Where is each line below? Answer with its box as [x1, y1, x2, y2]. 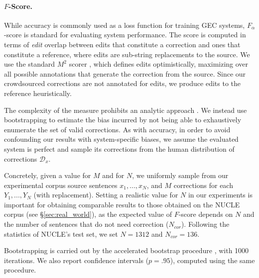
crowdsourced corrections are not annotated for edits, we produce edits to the [4, 78, 241, 89]
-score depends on [178, 209, 233, 219]
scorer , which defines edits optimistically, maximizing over [69, 59, 249, 69]
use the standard [4, 59, 55, 69]
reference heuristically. [4, 88, 72, 98]
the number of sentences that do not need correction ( [4, 219, 169, 229]
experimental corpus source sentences [4, 180, 118, 190]
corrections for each [173, 180, 233, 190]
